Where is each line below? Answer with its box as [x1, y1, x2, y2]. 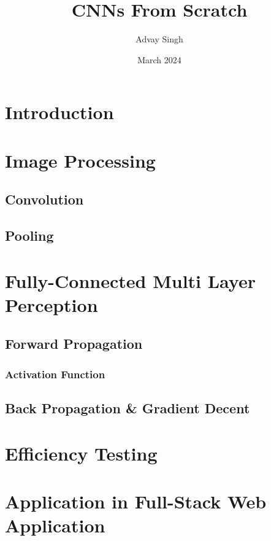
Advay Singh [135, 33, 183, 45]
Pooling [5, 226, 54, 245]
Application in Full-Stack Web [5, 488, 267, 513]
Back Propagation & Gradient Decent [5, 399, 250, 418]
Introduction [5, 99, 114, 125]
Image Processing [5, 147, 156, 173]
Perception [5, 292, 98, 317]
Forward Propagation [5, 334, 143, 353]
